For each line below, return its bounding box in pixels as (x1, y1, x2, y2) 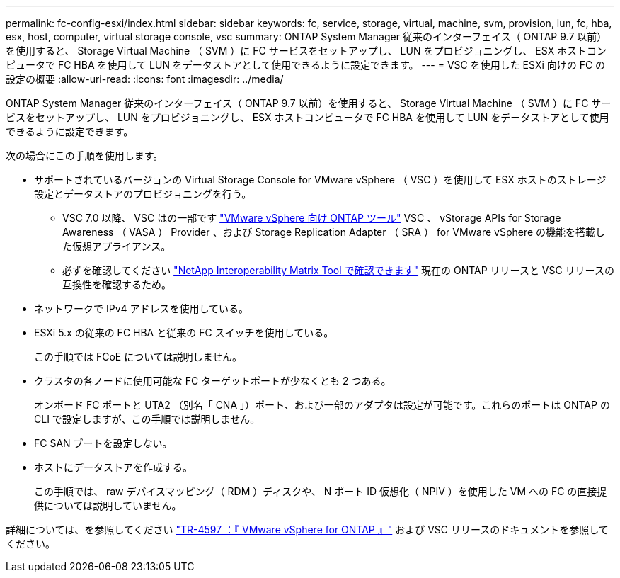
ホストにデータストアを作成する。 (34, 461, 193, 473)
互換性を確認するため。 (62, 278, 171, 290)
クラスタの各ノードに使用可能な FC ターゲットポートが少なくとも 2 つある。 (34, 375, 391, 387)
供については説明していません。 (34, 499, 182, 511)
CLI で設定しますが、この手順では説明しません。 (34, 413, 260, 425)
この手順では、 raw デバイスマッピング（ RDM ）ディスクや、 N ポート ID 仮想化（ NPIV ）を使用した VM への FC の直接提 (34, 485, 607, 497)
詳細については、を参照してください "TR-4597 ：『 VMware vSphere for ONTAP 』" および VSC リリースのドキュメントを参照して (6, 523, 609, 535)
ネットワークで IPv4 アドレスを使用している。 (34, 302, 249, 314)
